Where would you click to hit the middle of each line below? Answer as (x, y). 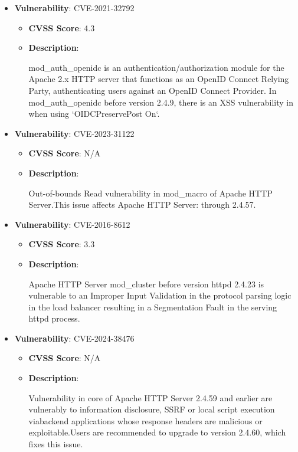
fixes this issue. (56, 444)
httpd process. (54, 318)
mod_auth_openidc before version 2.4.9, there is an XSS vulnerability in (161, 102)
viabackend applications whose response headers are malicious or (145, 420)
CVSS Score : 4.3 (62, 27)
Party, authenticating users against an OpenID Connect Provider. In (153, 90)
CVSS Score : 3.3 (62, 244)
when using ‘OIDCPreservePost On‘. (94, 114)
